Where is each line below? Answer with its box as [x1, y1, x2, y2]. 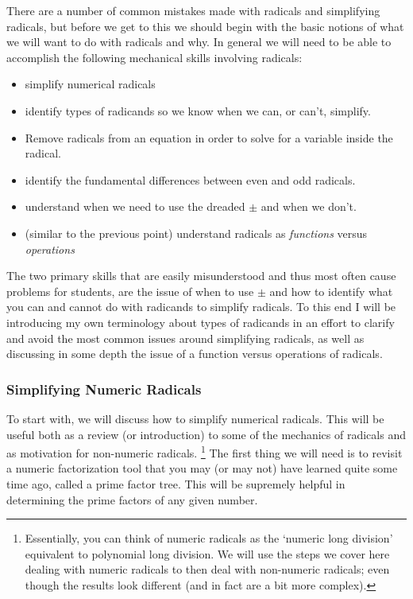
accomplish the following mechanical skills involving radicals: [6, 49, 303, 65]
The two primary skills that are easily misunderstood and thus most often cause [6, 267, 396, 284]
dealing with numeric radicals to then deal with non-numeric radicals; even [25, 561, 390, 578]
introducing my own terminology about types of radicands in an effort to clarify [6, 313, 395, 330]
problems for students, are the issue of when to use [6, 282, 254, 299]
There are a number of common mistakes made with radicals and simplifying [6, 2, 380, 18]
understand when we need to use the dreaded [25, 198, 245, 215]
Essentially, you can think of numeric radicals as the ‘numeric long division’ [25, 530, 393, 546]
